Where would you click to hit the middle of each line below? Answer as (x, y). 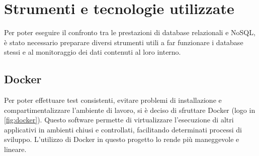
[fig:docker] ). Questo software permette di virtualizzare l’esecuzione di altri (119, 120)
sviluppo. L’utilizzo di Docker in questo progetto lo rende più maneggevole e (122, 139)
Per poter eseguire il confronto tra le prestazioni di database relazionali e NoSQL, (130, 32)
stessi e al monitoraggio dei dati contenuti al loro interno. (93, 52)
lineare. (15, 149)
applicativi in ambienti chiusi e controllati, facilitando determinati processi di (123, 129)
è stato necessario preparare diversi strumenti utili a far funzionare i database (124, 42)
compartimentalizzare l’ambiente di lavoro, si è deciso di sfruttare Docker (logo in (130, 110)
